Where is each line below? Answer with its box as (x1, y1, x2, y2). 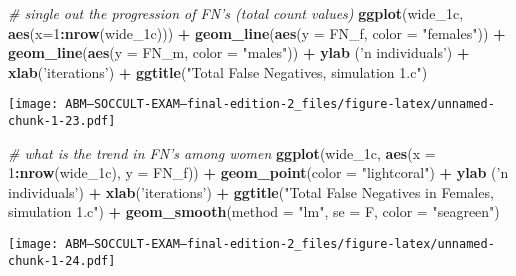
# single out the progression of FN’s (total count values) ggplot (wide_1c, (8, 3, 464, 23)
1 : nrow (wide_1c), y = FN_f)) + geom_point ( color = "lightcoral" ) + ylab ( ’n (8, 162, 509, 183)
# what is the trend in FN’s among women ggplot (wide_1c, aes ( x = (8, 142, 436, 163)
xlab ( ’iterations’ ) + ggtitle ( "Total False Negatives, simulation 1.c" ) (8, 61, 428, 82)
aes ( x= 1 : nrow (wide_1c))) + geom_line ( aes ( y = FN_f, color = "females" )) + (8, 22, 506, 43)
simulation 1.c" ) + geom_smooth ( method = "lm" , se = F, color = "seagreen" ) (8, 201, 500, 222)
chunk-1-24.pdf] (8, 253, 116, 268)
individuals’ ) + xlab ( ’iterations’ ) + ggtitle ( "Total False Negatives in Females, (8, 181, 494, 202)
